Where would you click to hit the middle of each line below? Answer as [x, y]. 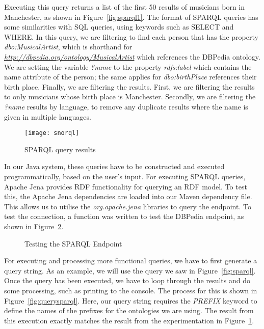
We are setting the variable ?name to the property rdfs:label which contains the [128, 66]
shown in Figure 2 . [34, 226]
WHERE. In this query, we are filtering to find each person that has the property [131, 36]
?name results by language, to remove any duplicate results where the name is [126, 106]
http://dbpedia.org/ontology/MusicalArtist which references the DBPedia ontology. [132, 56]
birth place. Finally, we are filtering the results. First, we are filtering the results [129, 86]
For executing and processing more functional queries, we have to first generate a [131, 261]
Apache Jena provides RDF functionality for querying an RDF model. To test [126, 186]
